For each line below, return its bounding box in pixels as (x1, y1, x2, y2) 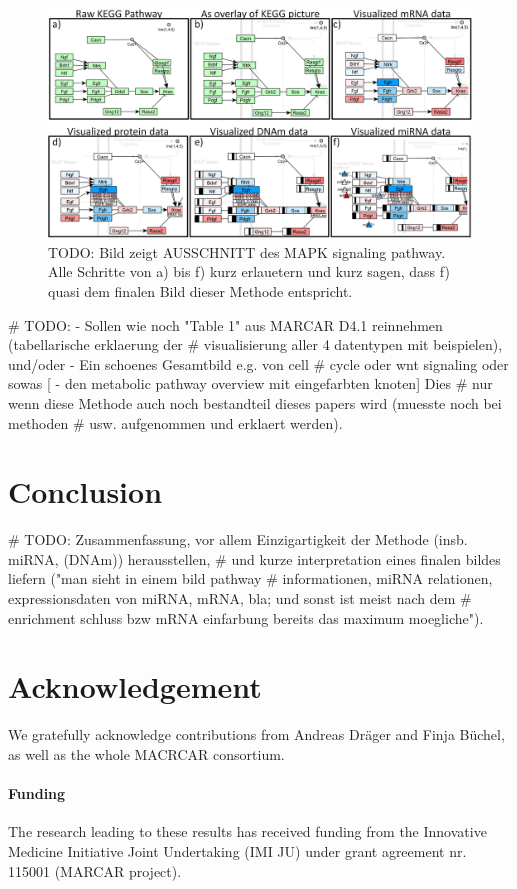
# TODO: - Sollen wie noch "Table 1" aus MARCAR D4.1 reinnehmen (8, 314, 443, 335)
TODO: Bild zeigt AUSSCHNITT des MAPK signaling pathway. (48, 241, 446, 262)
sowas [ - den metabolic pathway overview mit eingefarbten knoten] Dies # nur (8, 373, 493, 394)
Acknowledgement (8, 666, 262, 707)
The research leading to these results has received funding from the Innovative (8, 821, 487, 842)
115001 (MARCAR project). (8, 860, 182, 881)
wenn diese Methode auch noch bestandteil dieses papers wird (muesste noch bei (8, 392, 502, 413)
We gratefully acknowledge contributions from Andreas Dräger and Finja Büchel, (8, 724, 505, 745)
